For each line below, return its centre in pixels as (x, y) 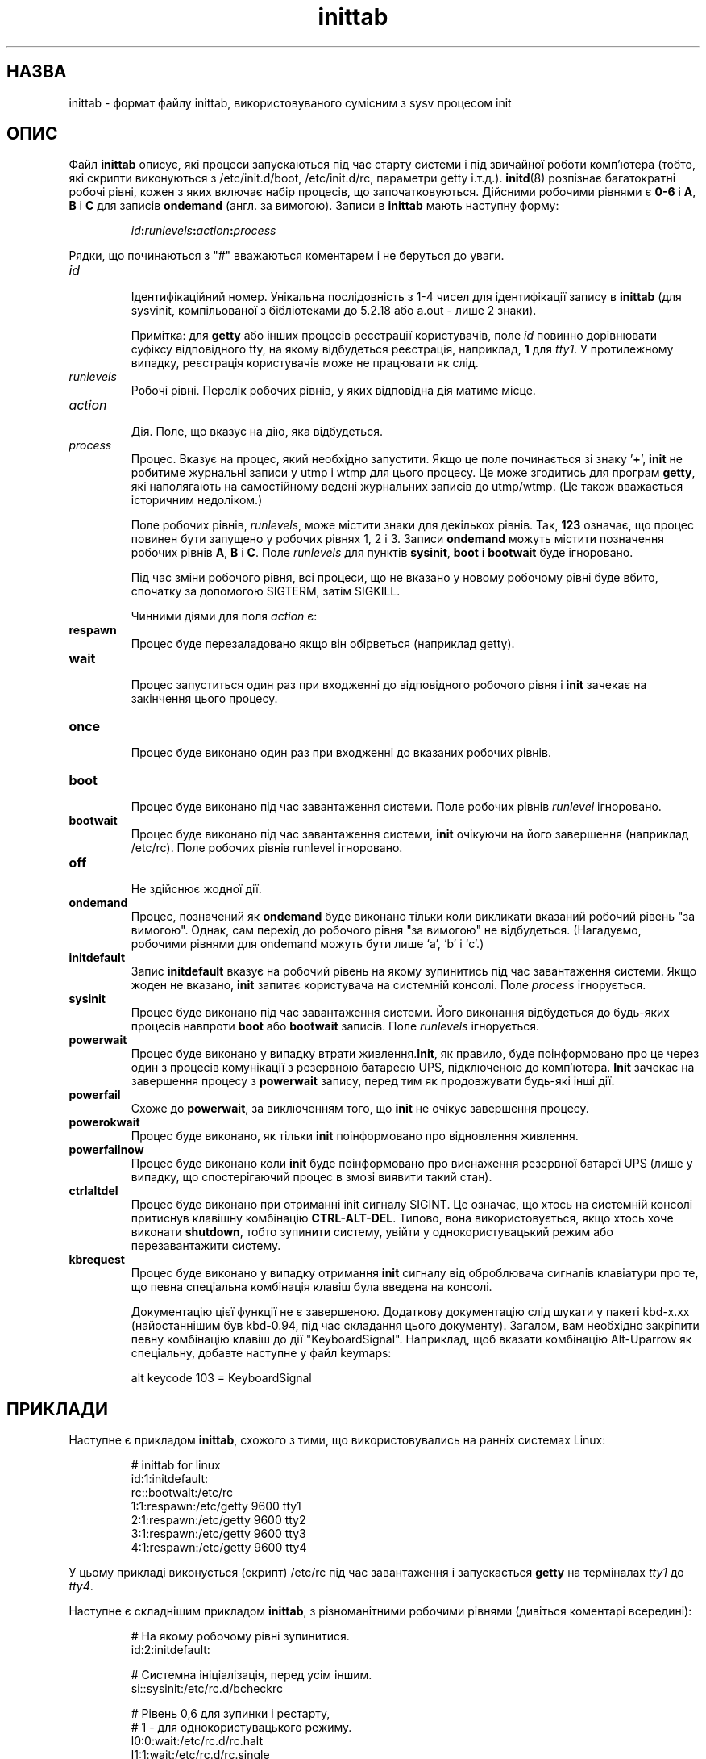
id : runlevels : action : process (203, 231)
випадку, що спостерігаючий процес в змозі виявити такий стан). (311, 1177)
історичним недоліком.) (197, 500)
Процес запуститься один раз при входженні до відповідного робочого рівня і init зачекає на (389, 685)
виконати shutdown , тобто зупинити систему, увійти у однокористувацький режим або (372, 1232)
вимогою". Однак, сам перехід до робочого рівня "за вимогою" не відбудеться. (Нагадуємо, (386, 930)
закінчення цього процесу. (204, 699)
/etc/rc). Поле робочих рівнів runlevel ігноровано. (267, 848)
